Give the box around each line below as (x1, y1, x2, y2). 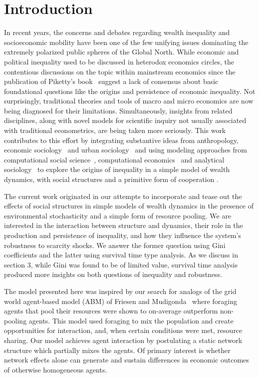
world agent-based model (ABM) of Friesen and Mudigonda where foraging (4, 295, 238, 306)
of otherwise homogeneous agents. (4, 364, 107, 374)
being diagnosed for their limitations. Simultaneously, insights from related (4, 105, 233, 115)
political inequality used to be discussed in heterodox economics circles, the (4, 56, 234, 66)
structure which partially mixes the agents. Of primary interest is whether (4, 344, 231, 355)
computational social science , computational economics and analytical (4, 154, 225, 164)
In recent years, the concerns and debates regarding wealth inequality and (4, 27, 230, 37)
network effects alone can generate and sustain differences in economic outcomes (4, 354, 249, 365)
